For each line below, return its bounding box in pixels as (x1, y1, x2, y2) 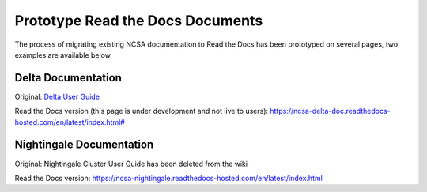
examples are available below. (14, 50, 112, 59)
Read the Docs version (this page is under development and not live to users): (14, 107, 269, 116)
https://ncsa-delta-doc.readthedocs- (270, 107, 391, 116)
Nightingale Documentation (14, 138, 154, 152)
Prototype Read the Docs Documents (14, 12, 263, 29)
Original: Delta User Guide (14, 92, 100, 101)
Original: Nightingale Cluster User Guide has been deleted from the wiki (14, 159, 248, 168)
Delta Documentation (14, 71, 123, 85)
